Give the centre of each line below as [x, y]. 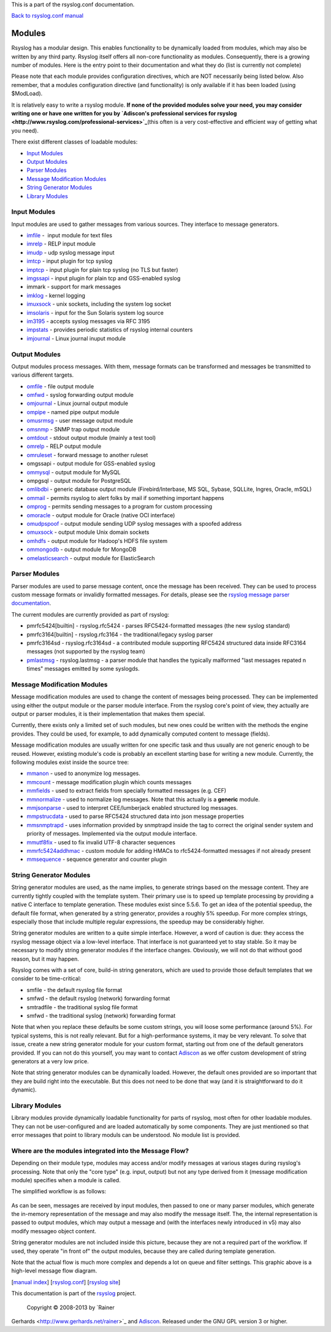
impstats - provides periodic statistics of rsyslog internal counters [110, 330]
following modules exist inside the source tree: [70, 762]
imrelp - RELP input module [61, 244]
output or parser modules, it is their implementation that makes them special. [108, 714]
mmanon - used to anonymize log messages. [84, 774]
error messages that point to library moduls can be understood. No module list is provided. [126, 1134]
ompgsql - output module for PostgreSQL [79, 480]
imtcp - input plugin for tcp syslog [70, 261]
